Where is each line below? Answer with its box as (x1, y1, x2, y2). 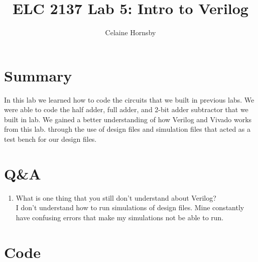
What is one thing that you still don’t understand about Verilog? (16, 192, 216, 203)
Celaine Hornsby (105, 27, 156, 38)
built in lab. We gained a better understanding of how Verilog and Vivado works (4, 114, 252, 124)
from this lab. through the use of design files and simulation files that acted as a (4, 124, 251, 134)
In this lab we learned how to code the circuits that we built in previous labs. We (4, 94, 254, 105)
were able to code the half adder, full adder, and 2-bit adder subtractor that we (4, 104, 248, 115)
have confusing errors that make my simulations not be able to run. (16, 212, 224, 222)
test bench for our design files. (4, 134, 97, 144)
